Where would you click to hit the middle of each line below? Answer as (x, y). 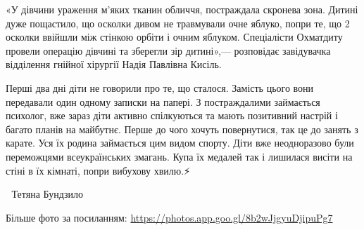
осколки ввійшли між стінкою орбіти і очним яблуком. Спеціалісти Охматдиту (174, 37)
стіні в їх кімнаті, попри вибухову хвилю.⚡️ (98, 170)
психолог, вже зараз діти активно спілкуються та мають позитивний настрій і (172, 115)
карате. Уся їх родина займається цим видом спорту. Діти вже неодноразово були (180, 143)
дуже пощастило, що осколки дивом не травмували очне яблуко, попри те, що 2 (178, 23)
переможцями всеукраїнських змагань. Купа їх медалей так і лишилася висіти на (179, 156)
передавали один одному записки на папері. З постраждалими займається (163, 101)
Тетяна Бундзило (48, 194)
